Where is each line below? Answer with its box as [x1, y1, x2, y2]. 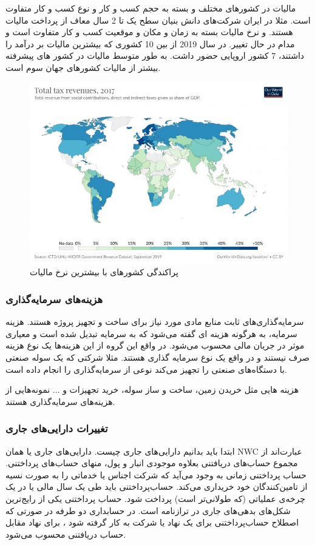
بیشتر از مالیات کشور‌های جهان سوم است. [5, 61, 161, 73]
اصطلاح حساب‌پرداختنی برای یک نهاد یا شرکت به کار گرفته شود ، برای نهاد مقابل [5, 516, 299, 529]
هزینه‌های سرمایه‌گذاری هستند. [5, 395, 115, 407]
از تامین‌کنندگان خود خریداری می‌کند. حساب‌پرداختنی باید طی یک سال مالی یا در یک [5, 480, 308, 493]
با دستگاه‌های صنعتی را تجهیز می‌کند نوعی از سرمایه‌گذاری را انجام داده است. [5, 363, 287, 375]
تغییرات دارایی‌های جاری [5, 421, 108, 436]
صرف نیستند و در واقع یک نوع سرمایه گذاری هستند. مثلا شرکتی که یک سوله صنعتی [5, 350, 310, 363]
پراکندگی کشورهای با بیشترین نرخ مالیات [30, 266, 178, 278]
